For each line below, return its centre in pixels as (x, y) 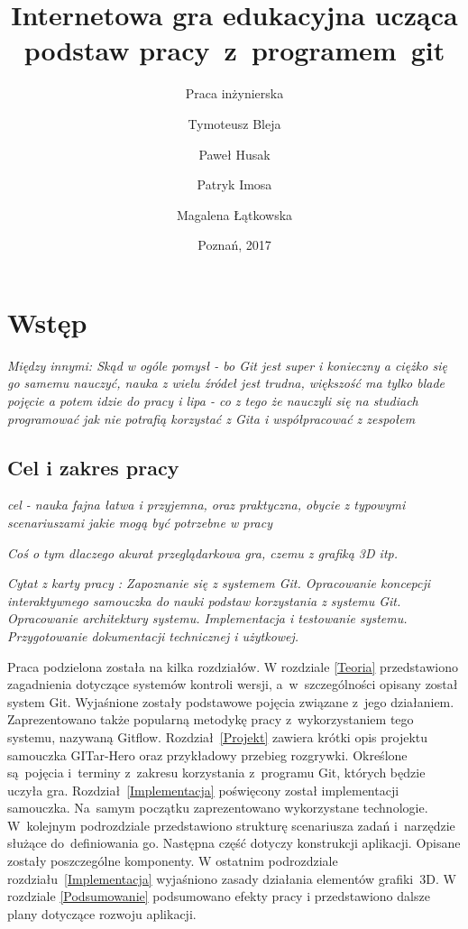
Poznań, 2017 (234, 245)
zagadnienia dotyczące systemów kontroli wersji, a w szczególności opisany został (233, 684)
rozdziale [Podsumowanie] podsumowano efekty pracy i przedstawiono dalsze (219, 896)
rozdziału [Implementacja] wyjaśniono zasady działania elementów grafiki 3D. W (232, 878)
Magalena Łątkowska (234, 214)
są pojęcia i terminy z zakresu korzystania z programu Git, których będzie (216, 773)
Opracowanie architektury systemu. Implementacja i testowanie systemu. (207, 618)
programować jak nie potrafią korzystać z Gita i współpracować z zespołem (211, 418)
